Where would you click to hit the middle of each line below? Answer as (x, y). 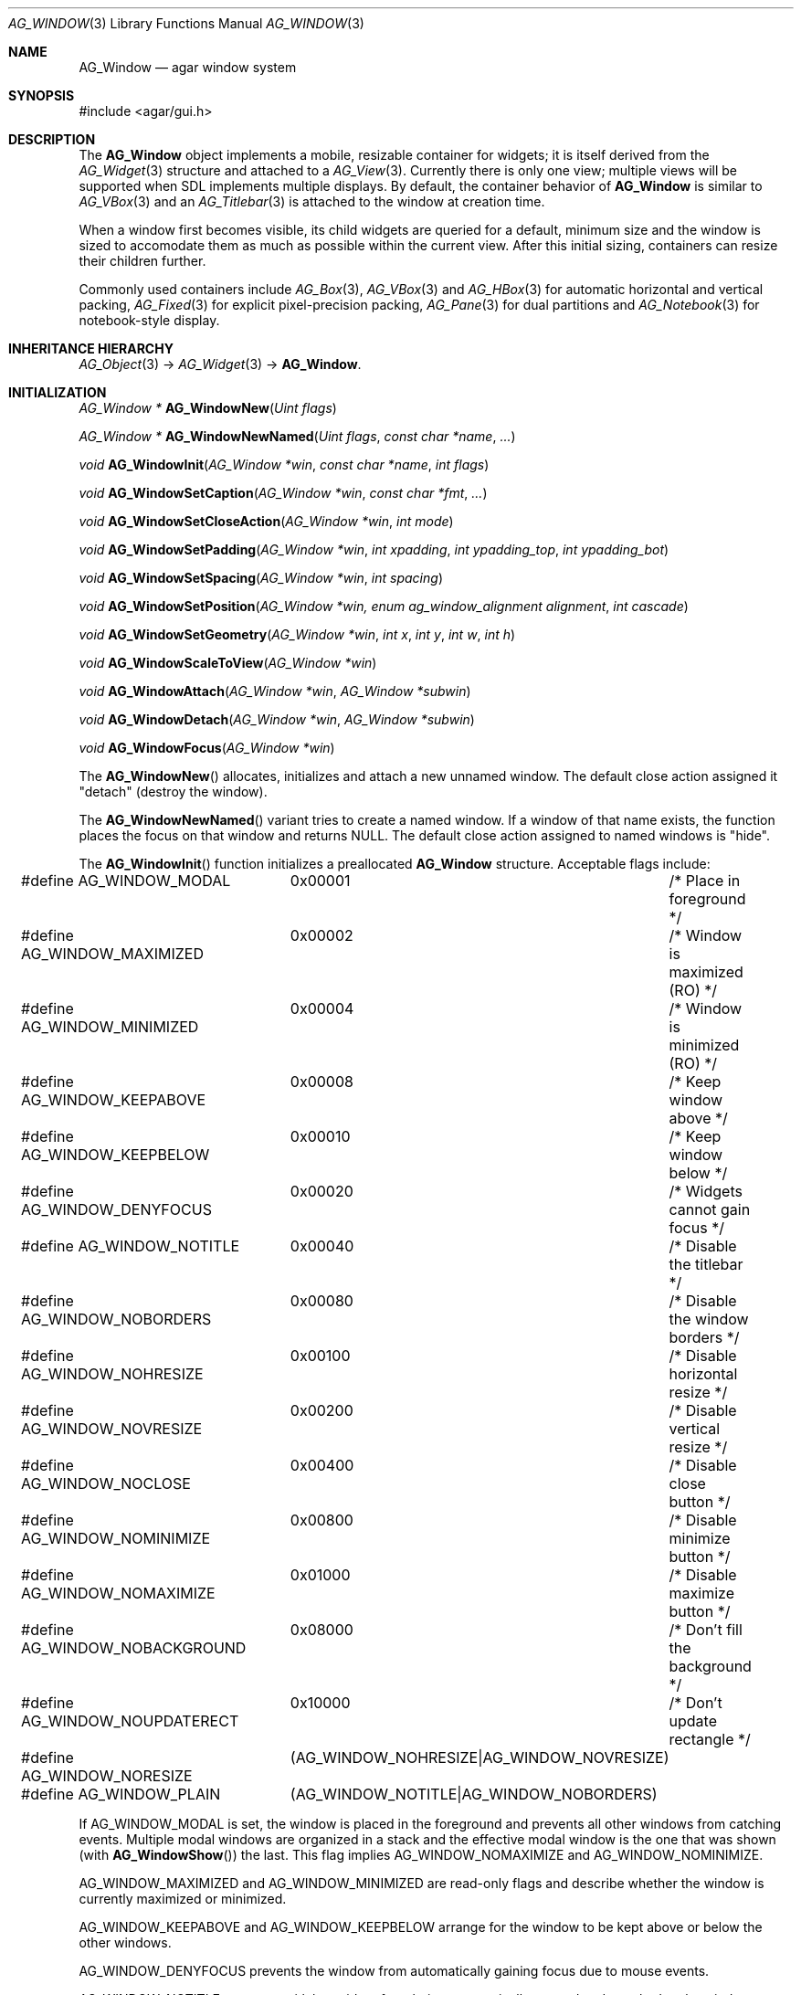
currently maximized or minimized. (183, 1899)
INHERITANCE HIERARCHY (91, 348)
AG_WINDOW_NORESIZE (107, 1776)
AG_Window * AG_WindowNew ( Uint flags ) (208, 408)
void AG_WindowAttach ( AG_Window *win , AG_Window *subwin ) (275, 691)
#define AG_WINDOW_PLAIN (121, 1794)
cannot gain (710, 1209)
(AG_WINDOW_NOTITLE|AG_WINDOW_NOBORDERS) (474, 1794)
